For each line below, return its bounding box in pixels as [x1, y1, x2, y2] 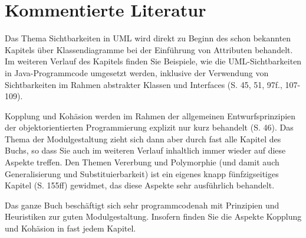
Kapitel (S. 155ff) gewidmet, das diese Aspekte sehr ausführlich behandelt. [5, 179, 275, 191]
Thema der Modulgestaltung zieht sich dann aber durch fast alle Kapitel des [5, 132, 281, 145]
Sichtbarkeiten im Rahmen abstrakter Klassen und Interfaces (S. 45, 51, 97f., [5, 78, 282, 90]
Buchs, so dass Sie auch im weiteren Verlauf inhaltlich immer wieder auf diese [5, 144, 286, 157]
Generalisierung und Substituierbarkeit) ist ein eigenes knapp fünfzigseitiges [5, 167, 279, 180]
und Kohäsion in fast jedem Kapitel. [5, 222, 136, 234]
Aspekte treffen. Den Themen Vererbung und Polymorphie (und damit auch [5, 156, 279, 168]
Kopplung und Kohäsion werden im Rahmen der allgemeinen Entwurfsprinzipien [5, 109, 296, 122]
